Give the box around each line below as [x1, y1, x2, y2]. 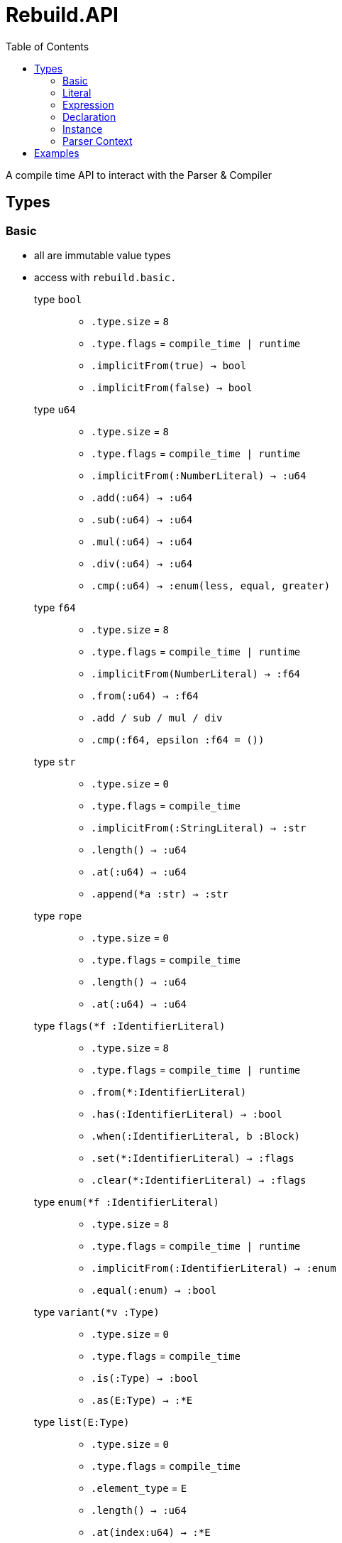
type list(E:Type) [34, 1415, 130, 1428]
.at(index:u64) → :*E [91, 1526, 211, 1538]
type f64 [34, 601, 76, 614]
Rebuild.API [6, 3, 118, 27]
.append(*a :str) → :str [91, 888, 228, 900]
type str [34, 755, 76, 768]
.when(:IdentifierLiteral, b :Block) [91, 1130, 301, 1142]
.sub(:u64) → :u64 [91, 513, 193, 525]
